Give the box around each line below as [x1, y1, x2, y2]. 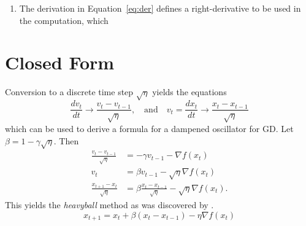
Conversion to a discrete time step [5, 85, 134, 98]
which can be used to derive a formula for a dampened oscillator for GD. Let [5, 122, 294, 134]
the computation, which [19, 14, 109, 26]
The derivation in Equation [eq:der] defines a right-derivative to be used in [19, 2, 301, 14]
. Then [53, 134, 79, 147]
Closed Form [5, 50, 115, 75]
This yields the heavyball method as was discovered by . [5, 198, 214, 211]
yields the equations [152, 85, 227, 98]
